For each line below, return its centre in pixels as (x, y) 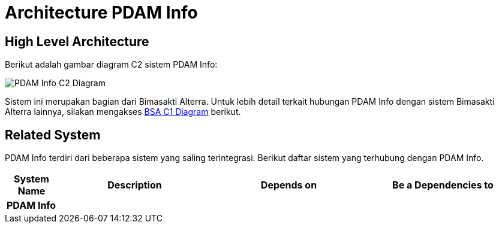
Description (135, 185)
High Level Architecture (77, 41)
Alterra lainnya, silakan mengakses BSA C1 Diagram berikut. (123, 112)
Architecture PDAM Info (101, 13)
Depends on (289, 185)
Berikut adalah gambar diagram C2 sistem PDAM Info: (111, 65)
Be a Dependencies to (443, 185)
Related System (53, 135)
